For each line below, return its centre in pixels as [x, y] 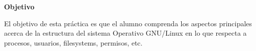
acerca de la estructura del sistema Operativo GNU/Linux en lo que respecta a [125, 33]
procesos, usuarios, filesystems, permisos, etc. [73, 42]
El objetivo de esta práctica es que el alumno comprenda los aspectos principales [128, 23]
